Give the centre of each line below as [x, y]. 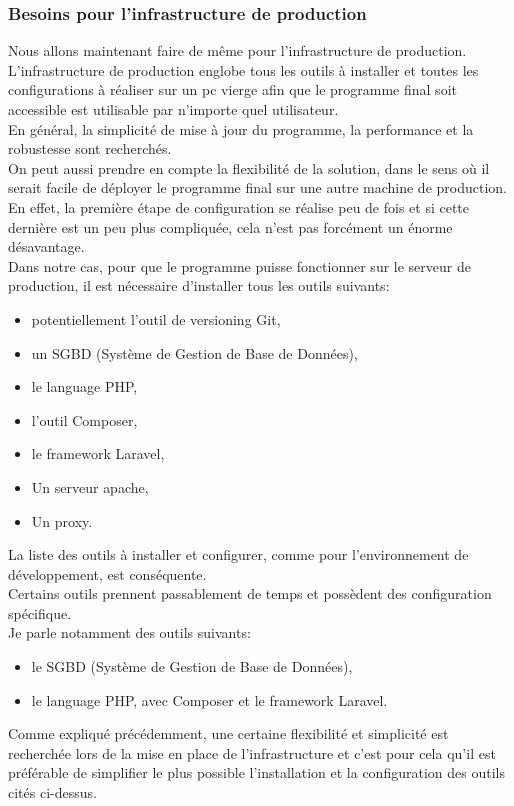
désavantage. [46, 246]
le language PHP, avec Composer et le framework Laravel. [209, 699]
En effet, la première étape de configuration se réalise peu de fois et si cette [239, 206]
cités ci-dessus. [52, 792]
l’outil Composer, [84, 419]
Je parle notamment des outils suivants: [129, 632]
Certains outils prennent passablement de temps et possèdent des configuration [250, 593]
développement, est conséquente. [107, 573]
